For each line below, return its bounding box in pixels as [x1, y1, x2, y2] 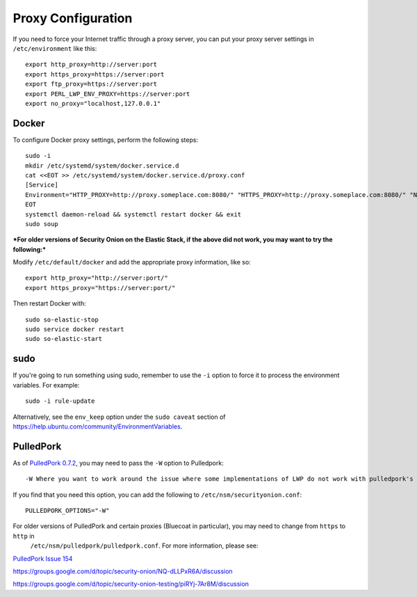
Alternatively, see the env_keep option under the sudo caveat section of [13, 413, 226, 421]
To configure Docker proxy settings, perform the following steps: [13, 136, 198, 144]
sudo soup [25, 220, 58, 228]
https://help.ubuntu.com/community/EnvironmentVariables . [13, 422, 183, 431]
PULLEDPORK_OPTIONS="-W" [25, 507, 110, 514]
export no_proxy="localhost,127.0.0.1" [25, 99, 161, 107]
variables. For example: [13, 381, 80, 389]
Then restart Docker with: [13, 299, 86, 308]
